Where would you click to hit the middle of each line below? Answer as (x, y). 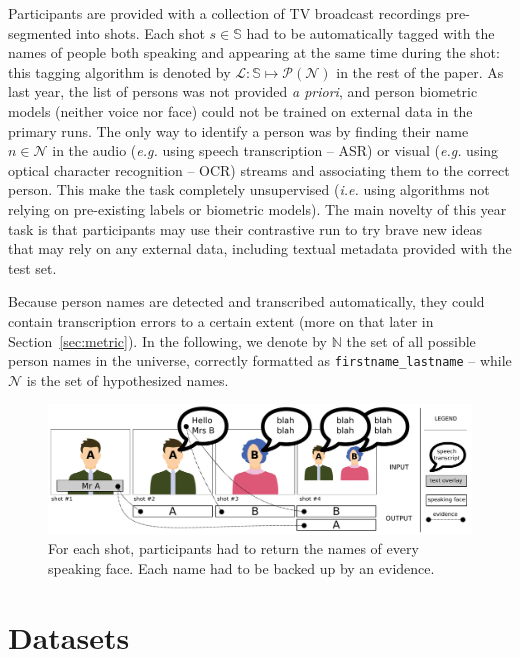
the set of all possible (411, 340)
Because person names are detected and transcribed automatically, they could (246, 301)
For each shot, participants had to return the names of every (233, 548)
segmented (40, 32)
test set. (32, 267)
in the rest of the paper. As (420, 71)
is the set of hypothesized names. (127, 379)
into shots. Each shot (140, 32)
